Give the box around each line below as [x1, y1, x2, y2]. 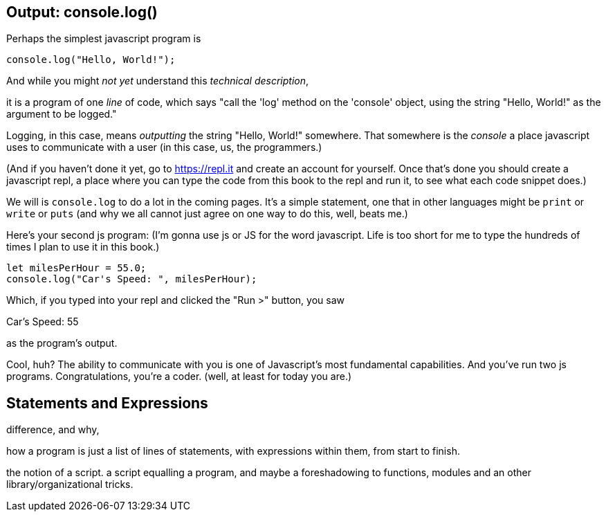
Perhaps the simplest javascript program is [6, 33, 201, 45]
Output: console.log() [6, 3, 158, 21]
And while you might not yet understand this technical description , [6, 75, 309, 87]
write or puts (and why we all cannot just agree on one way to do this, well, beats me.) [6, 208, 408, 220]
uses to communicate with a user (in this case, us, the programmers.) [6, 141, 322, 154]
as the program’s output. [6, 337, 118, 350]
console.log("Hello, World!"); [6, 54, 176, 66]
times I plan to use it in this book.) [6, 241, 160, 253]
